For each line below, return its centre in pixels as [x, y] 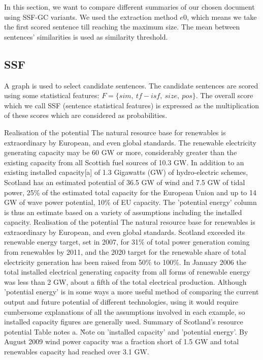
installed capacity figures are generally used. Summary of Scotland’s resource [124, 322]
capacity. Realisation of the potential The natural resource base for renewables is [130, 222]
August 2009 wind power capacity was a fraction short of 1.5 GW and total [122, 341]
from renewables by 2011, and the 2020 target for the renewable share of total [125, 252]
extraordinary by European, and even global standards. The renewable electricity [130, 142]
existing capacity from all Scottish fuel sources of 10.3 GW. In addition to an [124, 162]
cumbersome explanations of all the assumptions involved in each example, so [125, 311]
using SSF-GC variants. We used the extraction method [91, 17]
